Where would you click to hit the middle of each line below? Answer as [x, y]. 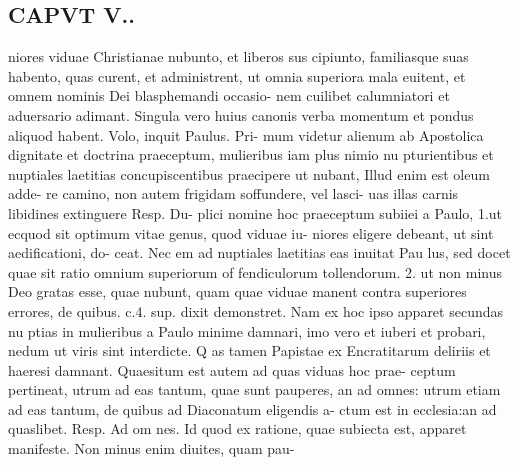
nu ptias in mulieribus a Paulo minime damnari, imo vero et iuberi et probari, [247, 330]
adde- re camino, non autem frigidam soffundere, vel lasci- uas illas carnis [233, 193]
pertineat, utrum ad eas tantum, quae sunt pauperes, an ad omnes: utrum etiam [254, 389]
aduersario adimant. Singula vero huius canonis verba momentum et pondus [241, 114]
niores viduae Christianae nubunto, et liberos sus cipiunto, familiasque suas [238, 56]
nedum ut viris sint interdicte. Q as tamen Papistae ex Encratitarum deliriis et [249, 350]
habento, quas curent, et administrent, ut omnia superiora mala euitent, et [237, 75]
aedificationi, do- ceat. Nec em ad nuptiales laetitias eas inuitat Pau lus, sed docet [259, 252]
